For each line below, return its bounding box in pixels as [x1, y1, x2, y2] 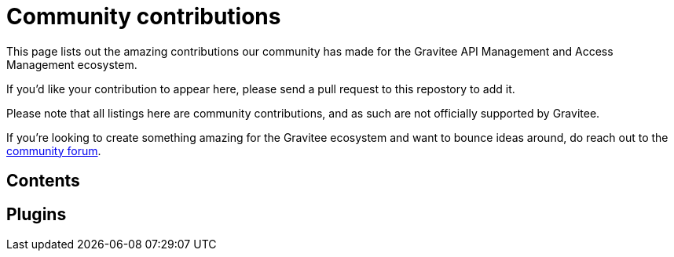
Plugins [6, 204, 67, 224]
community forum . [6, 143, 101, 157]
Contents [6, 171, 80, 191]
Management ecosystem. [6, 57, 137, 71]
